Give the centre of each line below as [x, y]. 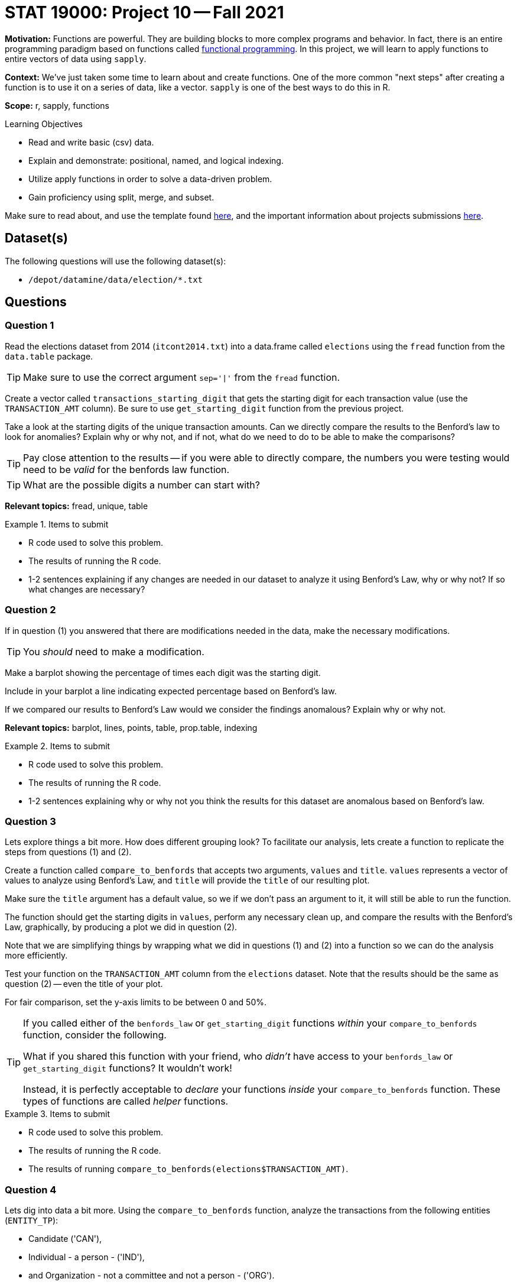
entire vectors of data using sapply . [76, 59]
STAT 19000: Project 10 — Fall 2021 [144, 12]
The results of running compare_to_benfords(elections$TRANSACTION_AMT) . [188, 1169]
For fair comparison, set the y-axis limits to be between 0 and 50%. [136, 1002]
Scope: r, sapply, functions [57, 105]
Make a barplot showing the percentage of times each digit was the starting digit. [163, 672]
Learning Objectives [44, 124]
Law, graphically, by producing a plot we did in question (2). [121, 927]
